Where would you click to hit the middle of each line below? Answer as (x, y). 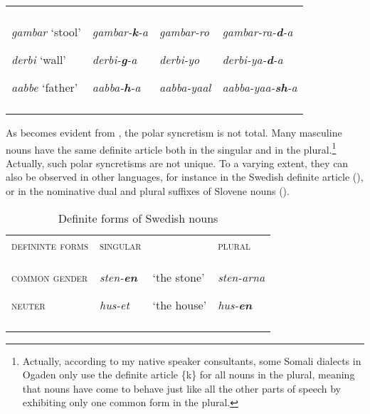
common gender (50, 277)
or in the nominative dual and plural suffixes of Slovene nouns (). (148, 191)
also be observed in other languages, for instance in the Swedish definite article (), (185, 177)
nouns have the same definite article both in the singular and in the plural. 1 (171, 148)
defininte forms (50, 245)
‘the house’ (180, 304)
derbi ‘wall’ (39, 59)
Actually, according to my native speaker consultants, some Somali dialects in (192, 360)
